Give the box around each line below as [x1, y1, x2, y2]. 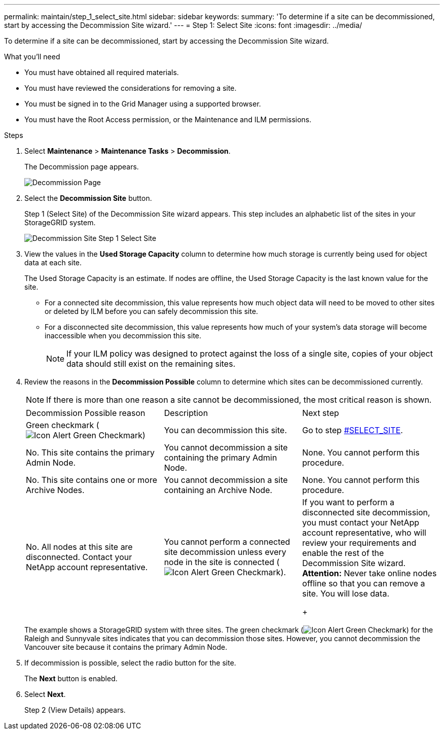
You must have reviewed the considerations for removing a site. [24, 84, 237, 92]
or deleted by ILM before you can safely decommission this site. [45, 307, 258, 316]
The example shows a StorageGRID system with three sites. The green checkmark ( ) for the [24, 625, 433, 634]
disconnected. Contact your [26, 552, 132, 562]
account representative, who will [302, 528, 426, 538]
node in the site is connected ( [164, 557, 280, 567]
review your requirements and [302, 538, 417, 548]
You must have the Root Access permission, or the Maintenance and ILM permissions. [24, 115, 312, 124]
